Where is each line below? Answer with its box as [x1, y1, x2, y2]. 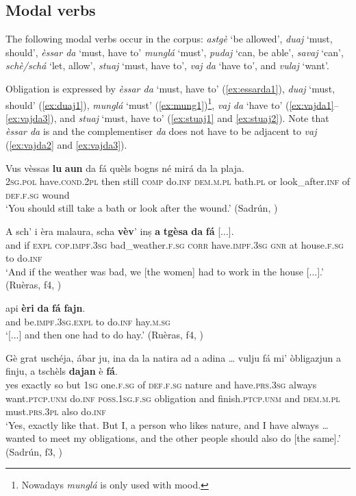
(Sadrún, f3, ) [5, 444, 62, 458]
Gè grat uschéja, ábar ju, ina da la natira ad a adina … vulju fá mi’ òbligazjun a [5, 350, 342, 364]
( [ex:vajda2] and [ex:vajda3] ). [5, 138, 127, 152]
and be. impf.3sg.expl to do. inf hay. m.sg [5, 314, 170, 328]
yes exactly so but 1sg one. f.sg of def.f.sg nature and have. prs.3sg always [5, 377, 317, 391]
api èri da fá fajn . [5, 300, 86, 314]
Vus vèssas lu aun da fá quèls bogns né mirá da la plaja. [5, 160, 244, 175]
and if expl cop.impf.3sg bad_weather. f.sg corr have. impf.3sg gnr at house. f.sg [5, 237, 344, 251]
